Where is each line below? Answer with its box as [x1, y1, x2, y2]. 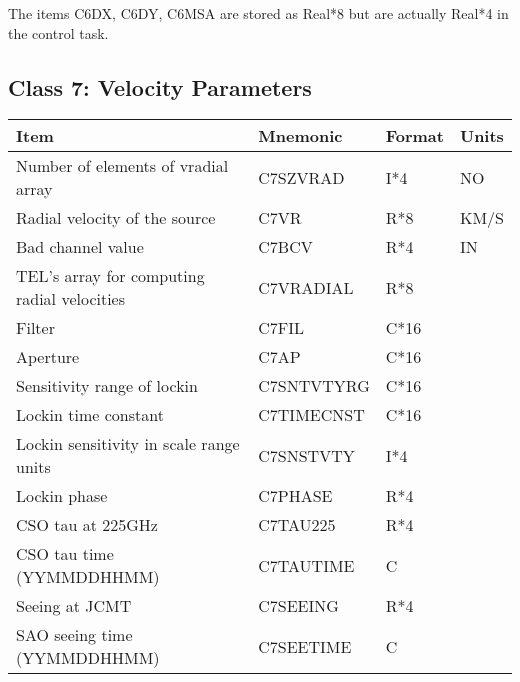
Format [385, 124, 444, 148]
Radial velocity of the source [16, 206, 216, 230]
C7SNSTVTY [258, 443, 355, 467]
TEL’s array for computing [16, 264, 205, 288]
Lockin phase [16, 484, 108, 508]
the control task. [8, 22, 109, 43]
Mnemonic [258, 124, 343, 148]
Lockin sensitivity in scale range [16, 432, 240, 456]
